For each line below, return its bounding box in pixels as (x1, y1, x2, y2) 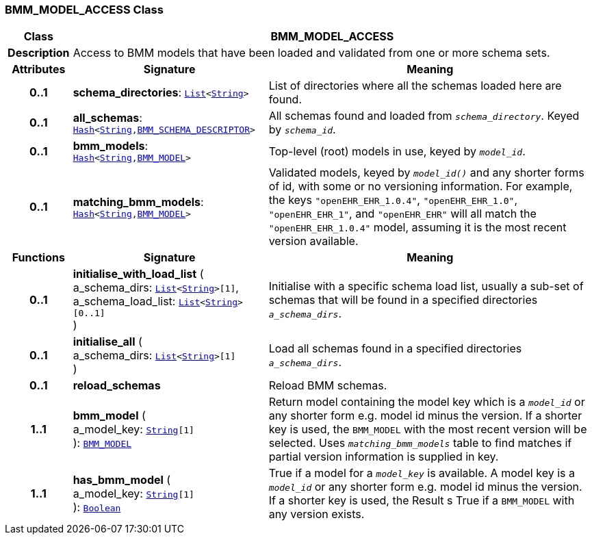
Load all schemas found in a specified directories (268, 342, 522, 356)
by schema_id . (268, 123, 336, 137)
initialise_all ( (73, 335, 142, 349)
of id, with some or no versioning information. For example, (268, 179, 573, 194)
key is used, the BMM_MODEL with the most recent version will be (268, 422, 587, 437)
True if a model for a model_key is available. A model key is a (268, 466, 575, 480)
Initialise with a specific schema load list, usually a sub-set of (268, 279, 584, 293)
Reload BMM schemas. (268, 378, 387, 393)
